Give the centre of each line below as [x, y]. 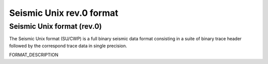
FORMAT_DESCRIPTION [34, 55]
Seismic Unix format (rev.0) [55, 26]
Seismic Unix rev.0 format [64, 13]
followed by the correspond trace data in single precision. [68, 46]
